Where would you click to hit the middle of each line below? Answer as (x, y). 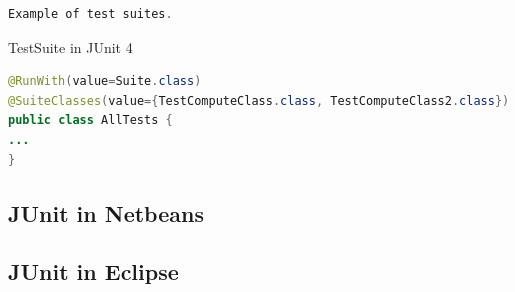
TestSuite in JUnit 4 (70, 46)
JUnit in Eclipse (93, 271)
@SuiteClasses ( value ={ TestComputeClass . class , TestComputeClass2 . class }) (259, 100)
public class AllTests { (90, 120)
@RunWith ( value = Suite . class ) (105, 81)
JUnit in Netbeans (106, 212)
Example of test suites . (90, 14)
